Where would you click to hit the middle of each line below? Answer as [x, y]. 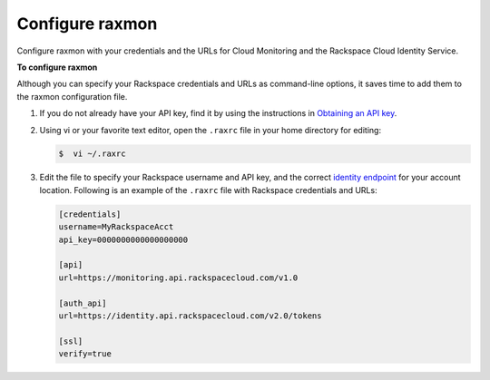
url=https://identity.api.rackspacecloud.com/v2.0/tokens [190, 316]
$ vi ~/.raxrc [92, 154]
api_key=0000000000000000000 [123, 239]
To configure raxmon [57, 67]
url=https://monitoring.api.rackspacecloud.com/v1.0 [178, 278]
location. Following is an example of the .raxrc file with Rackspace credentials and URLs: [208, 190]
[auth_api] [83, 303]
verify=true [85, 354]
